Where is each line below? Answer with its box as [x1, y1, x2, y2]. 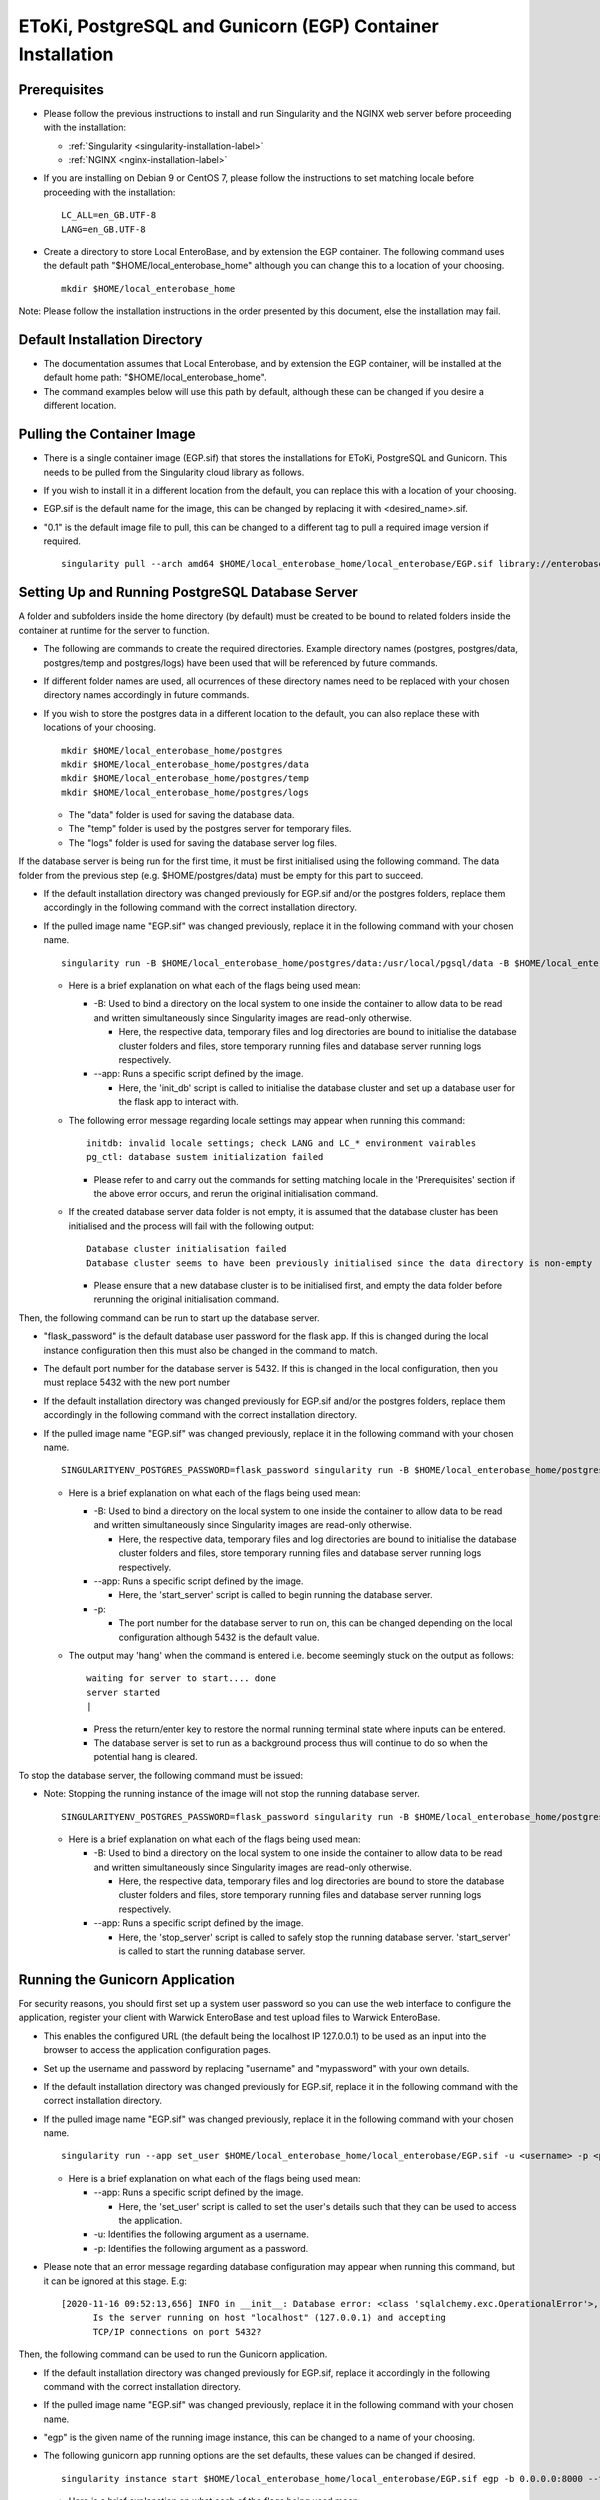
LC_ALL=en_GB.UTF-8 [61, 210, 157, 221]
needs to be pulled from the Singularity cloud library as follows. [43, 466, 305, 478]
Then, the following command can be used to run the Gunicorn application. [18, 2348, 328, 2360]
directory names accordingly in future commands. [43, 689, 250, 701]
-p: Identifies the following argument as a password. [93, 2242, 309, 2254]
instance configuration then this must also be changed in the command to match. [43, 1344, 379, 1356]
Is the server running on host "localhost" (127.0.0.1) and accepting [92, 2312, 447, 2324]
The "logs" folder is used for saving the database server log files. [68, 836, 338, 849]
